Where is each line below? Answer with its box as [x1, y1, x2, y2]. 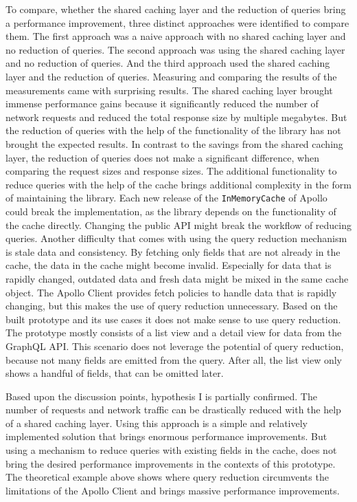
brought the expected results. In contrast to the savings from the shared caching [5, 136, 343, 151]
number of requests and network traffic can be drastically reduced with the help [5, 402, 341, 417]
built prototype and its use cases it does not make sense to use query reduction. [5, 312, 341, 326]
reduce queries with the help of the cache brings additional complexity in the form [5, 177, 352, 191]
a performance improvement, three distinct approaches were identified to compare [5, 15, 349, 30]
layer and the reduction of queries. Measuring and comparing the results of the [5, 69, 337, 83]
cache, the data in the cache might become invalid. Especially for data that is [5, 258, 332, 272]
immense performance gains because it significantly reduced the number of [5, 96, 319, 111]
